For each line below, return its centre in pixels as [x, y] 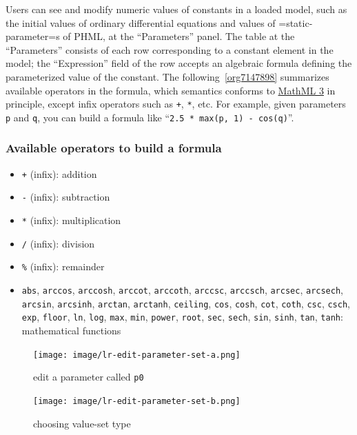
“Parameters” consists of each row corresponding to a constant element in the [170, 49]
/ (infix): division [58, 243]
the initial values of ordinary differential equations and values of [141, 22]
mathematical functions [71, 330]
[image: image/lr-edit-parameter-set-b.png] [137, 401]
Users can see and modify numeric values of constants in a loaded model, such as [176, 9]
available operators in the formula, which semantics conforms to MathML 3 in [171, 90]
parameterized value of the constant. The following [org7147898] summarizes [167, 76]
